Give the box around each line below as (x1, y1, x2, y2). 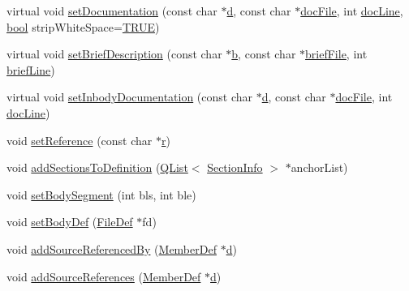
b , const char (231, 45, 296, 62)
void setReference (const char (6, 131, 153, 148)
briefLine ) (6, 61, 55, 78)
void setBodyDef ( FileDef (6, 213, 133, 230)
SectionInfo (207, 159, 263, 176)
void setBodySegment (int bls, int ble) (6, 186, 196, 203)
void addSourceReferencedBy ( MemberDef (6, 240, 217, 257)
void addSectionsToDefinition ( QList (6, 159, 188, 176)
